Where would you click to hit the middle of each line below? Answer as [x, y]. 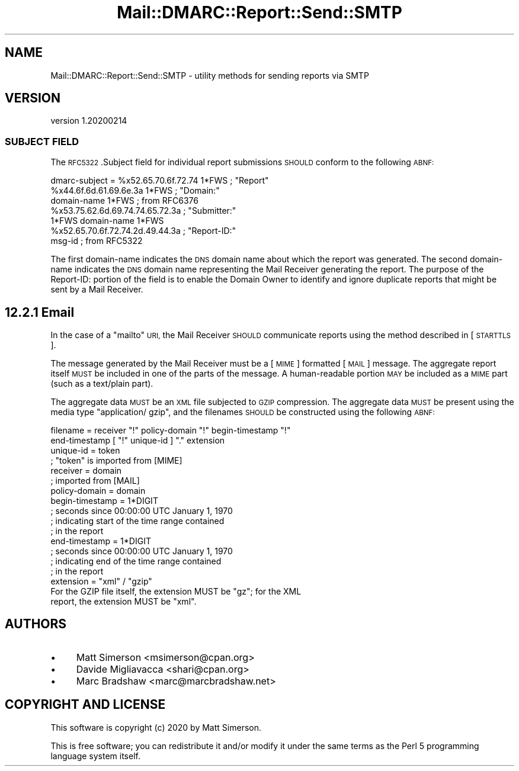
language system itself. [95, 756]
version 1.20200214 [89, 121]
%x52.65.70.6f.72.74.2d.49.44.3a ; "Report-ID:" [143, 231]
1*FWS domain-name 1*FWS [107, 221]
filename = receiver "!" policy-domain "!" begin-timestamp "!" [171, 431]
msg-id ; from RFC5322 [97, 241]
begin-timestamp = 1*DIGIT [104, 501]
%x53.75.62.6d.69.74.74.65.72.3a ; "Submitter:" [143, 211]
